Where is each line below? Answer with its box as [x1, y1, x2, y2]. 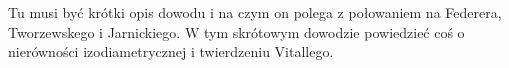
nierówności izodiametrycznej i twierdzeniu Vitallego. [8, 41, 334, 62]
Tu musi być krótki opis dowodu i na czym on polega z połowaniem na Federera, [8, 2, 502, 22]
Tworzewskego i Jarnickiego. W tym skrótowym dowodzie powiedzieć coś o [8, 21, 465, 42]
